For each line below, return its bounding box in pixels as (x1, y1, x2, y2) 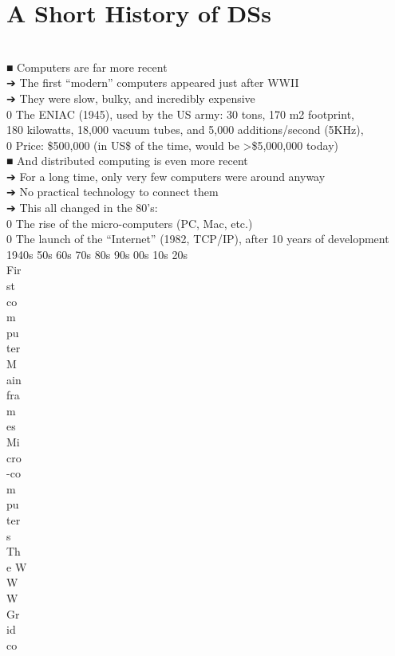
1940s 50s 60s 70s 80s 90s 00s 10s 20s (6, 246, 188, 262)
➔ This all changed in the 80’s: (6, 199, 158, 216)
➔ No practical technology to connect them (6, 183, 219, 200)
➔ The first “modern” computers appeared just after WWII (6, 74, 299, 91)
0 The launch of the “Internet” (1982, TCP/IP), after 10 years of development (6, 230, 389, 247)
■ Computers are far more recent (6, 58, 168, 75)
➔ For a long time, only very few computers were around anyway (6, 167, 326, 184)
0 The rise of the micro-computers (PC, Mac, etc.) (6, 214, 253, 231)
